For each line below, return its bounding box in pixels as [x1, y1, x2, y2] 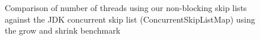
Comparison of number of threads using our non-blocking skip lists [5, 2, 247, 13]
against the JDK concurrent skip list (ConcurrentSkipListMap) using [5, 13, 255, 25]
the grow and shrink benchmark [5, 24, 121, 37]
